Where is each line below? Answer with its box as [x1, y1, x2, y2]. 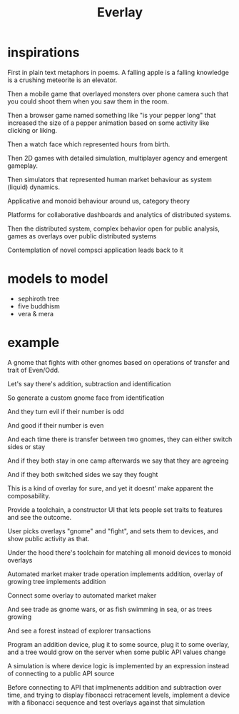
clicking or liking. [7, 126, 57, 134]
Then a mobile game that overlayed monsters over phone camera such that [7, 89, 229, 98]
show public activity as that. [7, 534, 90, 543]
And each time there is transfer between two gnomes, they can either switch [7, 435, 233, 443]
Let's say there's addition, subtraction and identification [7, 379, 171, 388]
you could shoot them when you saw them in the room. [7, 97, 169, 106]
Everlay [96, 4, 143, 21]
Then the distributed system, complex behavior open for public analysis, [7, 224, 220, 233]
